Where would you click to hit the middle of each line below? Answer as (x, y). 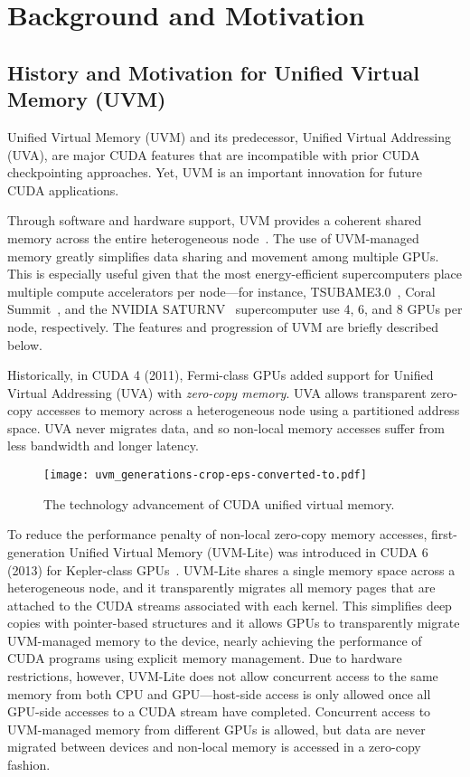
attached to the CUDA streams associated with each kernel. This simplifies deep (230, 605)
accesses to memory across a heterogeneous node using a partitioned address (248, 410)
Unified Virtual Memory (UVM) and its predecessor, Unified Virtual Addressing (230, 136)
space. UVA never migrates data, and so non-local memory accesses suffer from (226, 427)
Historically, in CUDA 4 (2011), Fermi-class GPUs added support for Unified (221, 375)
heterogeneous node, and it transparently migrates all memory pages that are (221, 587)
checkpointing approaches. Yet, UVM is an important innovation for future (215, 172)
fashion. (29, 765)
